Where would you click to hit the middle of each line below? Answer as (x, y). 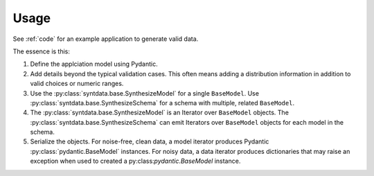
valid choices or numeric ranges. (77, 84)
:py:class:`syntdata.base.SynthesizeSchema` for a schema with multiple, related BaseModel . (162, 103)
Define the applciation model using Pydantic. (94, 64)
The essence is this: (42, 51)
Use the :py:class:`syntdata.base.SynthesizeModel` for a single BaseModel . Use (145, 93)
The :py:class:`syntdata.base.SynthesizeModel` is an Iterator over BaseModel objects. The (159, 113)
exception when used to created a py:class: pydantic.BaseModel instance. (135, 161)
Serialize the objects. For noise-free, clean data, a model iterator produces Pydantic (150, 141)
